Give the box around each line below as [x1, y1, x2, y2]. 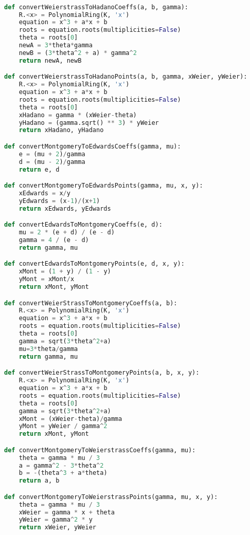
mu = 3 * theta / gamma [19, 345, 78, 353]
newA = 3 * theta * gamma [19, 42, 93, 49]
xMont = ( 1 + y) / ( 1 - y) [19, 268, 111, 275]
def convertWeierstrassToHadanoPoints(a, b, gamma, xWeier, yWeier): [4, 73, 247, 81]
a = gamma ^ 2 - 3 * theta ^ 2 [19, 462, 104, 469]
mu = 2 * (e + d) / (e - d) [19, 229, 115, 236]
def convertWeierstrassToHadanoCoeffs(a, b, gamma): [4, 3, 188, 11]
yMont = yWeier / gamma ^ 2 [19, 422, 108, 430]
